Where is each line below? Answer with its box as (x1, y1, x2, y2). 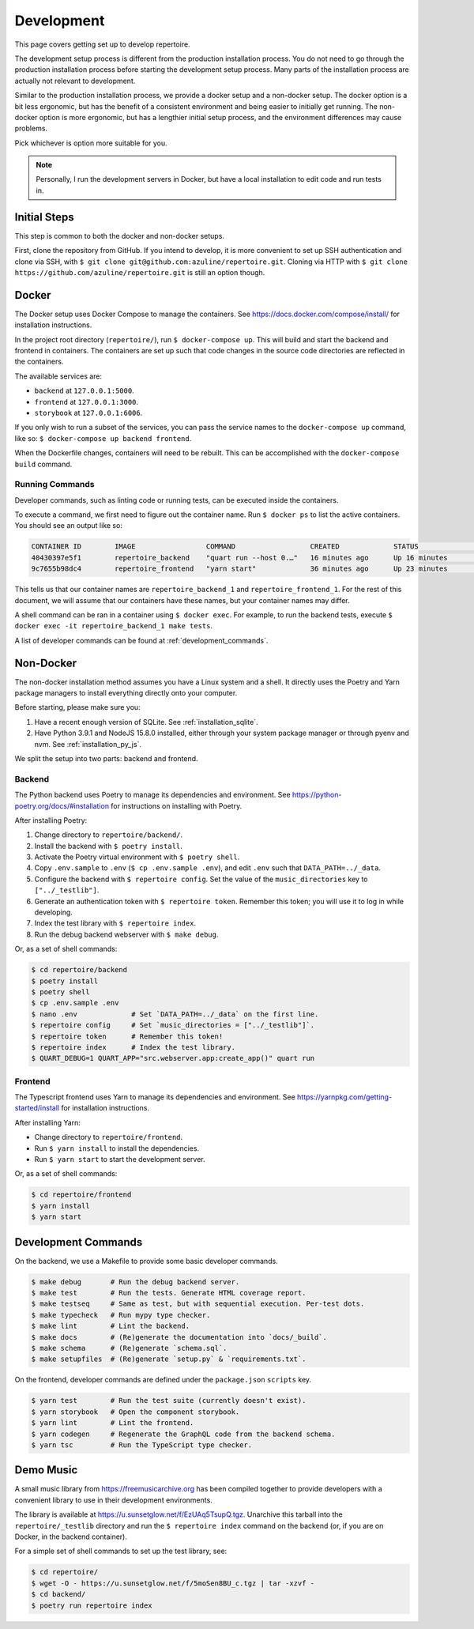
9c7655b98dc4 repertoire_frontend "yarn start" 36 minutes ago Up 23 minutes (31, 564, 448, 573)
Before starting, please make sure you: (14, 703, 141, 712)
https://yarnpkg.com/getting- (296, 1092, 393, 1102)
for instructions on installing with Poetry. (111, 801, 243, 810)
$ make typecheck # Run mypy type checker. (31, 1310, 211, 1319)
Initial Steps (14, 210, 74, 224)
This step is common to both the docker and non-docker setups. (14, 231, 225, 240)
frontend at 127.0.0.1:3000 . (34, 397, 138, 406)
